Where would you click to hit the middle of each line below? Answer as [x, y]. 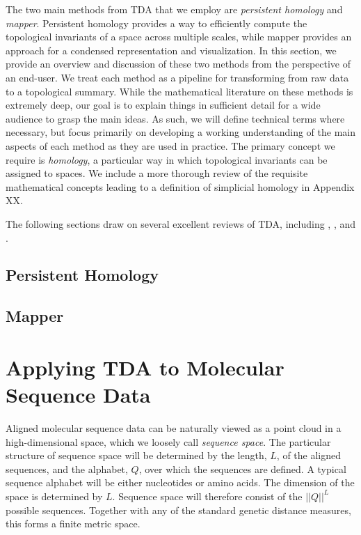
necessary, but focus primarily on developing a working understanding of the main [181, 132]
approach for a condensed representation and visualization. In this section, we [171, 50]
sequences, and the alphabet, [67, 468]
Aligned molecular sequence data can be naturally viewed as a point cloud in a [174, 427]
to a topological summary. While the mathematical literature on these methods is [179, 91]
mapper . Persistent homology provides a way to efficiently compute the [157, 23]
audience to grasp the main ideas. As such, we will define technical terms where [175, 118]
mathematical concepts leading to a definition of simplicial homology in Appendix [180, 186]
